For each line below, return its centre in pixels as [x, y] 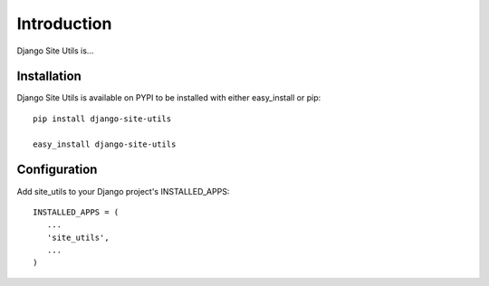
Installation [49, 76]
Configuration [57, 170]
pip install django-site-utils [102, 119]
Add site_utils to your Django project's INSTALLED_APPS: [123, 191]
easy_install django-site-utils [105, 144]
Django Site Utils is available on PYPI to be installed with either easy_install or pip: [169, 98]
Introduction [64, 24]
